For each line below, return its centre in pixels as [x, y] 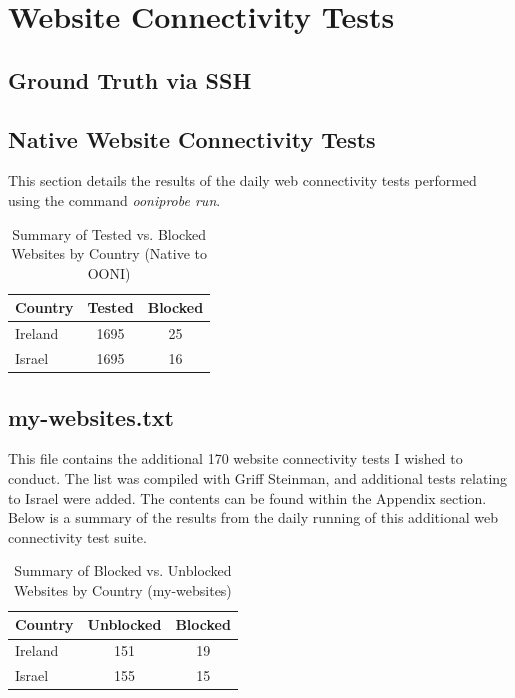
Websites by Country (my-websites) [123, 589]
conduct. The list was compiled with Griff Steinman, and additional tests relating [258, 477]
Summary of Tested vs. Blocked [109, 233]
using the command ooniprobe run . [114, 199]
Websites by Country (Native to [109, 253]
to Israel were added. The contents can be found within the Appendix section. [247, 497]
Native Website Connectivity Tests [192, 138]
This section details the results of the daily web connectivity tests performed [242, 180]
